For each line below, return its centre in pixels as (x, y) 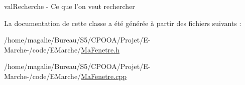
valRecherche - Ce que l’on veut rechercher (70, 6)
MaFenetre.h (100, 49)
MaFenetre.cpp (104, 76)
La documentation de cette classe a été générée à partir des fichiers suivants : (123, 23)
